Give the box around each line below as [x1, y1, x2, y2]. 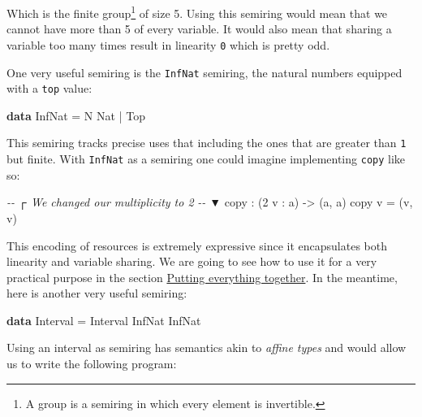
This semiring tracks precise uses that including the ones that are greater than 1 [6, 134, 407, 151]
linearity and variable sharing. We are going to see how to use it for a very [6, 253, 377, 270]
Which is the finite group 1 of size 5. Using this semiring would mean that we [6, 2, 388, 21]
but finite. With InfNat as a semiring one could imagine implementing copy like [6, 150, 406, 167]
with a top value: [6, 80, 93, 97]
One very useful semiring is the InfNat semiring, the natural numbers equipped [6, 63, 403, 80]
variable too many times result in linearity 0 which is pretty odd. [6, 36, 330, 53]
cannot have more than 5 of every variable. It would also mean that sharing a [6, 20, 392, 37]
